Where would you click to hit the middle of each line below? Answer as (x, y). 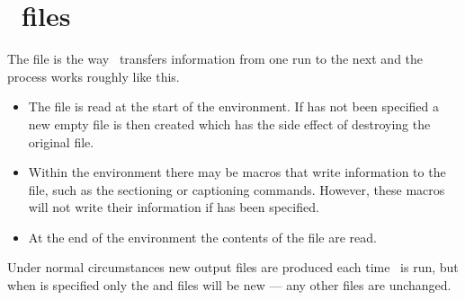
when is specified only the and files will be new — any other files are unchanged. (229, 285)
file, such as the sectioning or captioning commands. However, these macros (237, 189)
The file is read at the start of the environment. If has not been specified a (233, 106)
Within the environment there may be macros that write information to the (237, 172)
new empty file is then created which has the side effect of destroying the (229, 124)
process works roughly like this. (94, 76)
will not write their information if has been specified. (174, 207)
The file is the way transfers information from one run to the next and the (215, 59)
